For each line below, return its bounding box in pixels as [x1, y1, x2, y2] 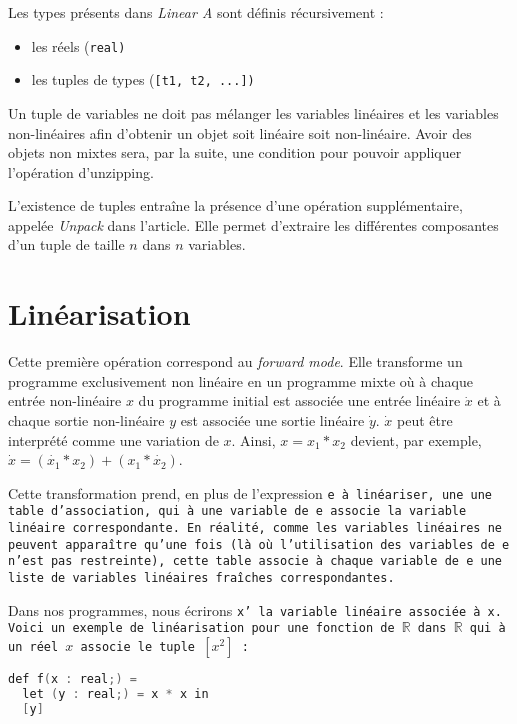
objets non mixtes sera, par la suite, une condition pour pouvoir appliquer [8, 142, 462, 163]
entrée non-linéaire [8, 390, 122, 411]
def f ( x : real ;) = [8, 672, 137, 686]
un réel [8, 640, 59, 654]
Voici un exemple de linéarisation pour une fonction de [8, 621, 395, 636]
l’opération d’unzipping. [8, 161, 154, 182]
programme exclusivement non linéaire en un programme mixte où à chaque [8, 370, 473, 391]
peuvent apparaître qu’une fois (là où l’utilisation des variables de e [8, 537, 510, 552]
